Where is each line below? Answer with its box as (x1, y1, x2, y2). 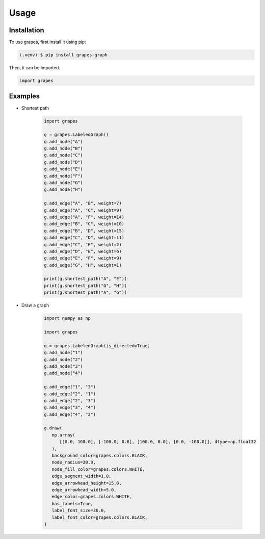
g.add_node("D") (44, 159, 83, 165)
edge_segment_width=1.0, (52, 473, 111, 479)
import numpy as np (44, 315, 91, 321)
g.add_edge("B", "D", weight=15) (44, 228, 125, 233)
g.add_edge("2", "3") (44, 398, 96, 403)
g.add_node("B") (44, 146, 83, 152)
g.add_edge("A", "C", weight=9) (44, 207, 122, 213)
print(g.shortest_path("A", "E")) (44, 276, 127, 282)
